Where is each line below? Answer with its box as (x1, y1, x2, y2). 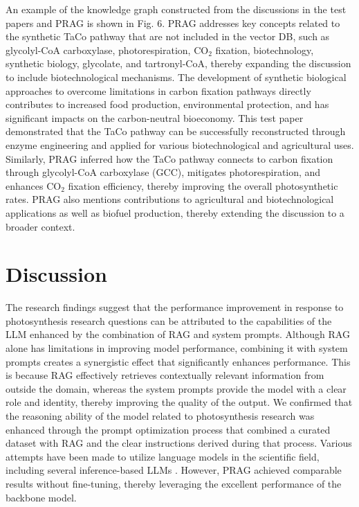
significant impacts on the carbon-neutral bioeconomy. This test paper (6, 110, 304, 125)
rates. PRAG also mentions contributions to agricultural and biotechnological (6, 192, 334, 206)
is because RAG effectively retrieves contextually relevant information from (6, 368, 324, 382)
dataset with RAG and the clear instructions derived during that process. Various (6, 436, 352, 450)
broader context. (6, 219, 75, 233)
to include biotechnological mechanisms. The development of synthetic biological (6, 69, 347, 84)
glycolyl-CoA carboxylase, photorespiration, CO (6, 42, 209, 57)
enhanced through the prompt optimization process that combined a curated (6, 422, 331, 436)
